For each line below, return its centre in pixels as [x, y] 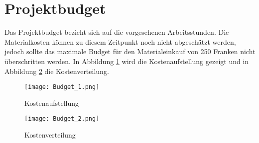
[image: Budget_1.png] [62, 87]
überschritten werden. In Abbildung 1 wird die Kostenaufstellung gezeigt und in [127, 61]
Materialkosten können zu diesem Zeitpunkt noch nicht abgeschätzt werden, [120, 41]
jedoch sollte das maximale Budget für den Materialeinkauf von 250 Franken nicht [130, 51]
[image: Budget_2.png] [62, 119]
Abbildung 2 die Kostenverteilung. [57, 71]
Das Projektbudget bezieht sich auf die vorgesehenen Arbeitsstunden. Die [117, 32]
